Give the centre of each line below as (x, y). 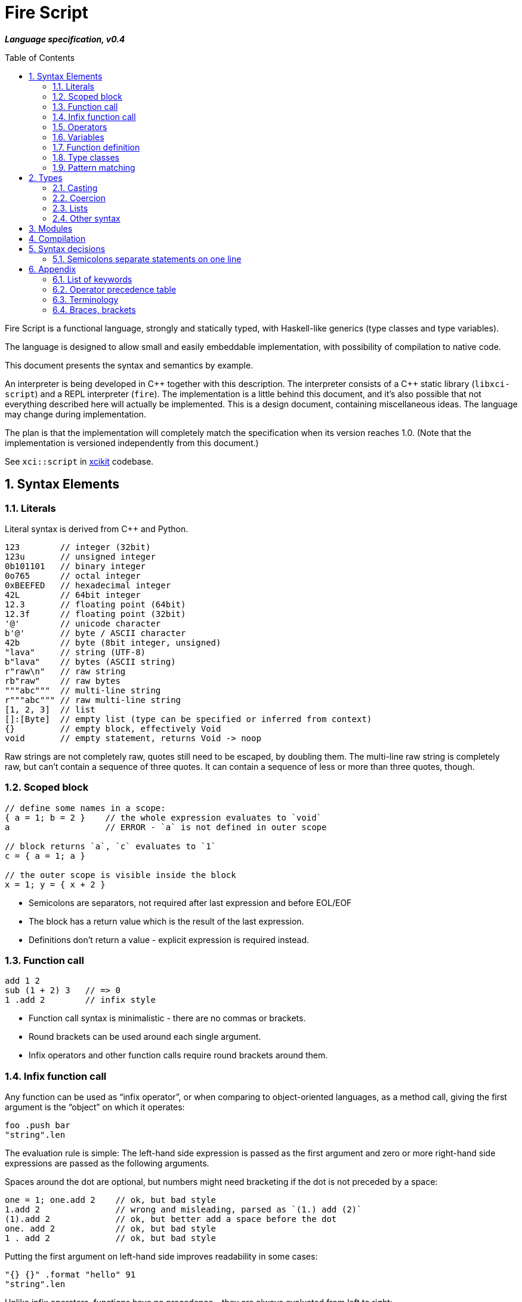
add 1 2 (23, 981)
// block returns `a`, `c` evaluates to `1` (111, 846)
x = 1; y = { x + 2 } (55, 884)
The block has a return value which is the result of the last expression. (166, 921)
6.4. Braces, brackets (94, 309)
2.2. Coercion (79, 198)
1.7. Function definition (96, 147)
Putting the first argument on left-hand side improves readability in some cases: (161, 1257)
